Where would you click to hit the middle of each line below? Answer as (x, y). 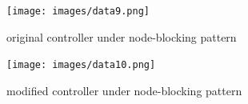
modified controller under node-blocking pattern (124, 90)
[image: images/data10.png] (81, 65)
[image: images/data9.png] (78, 11)
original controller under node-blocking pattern (122, 36)
